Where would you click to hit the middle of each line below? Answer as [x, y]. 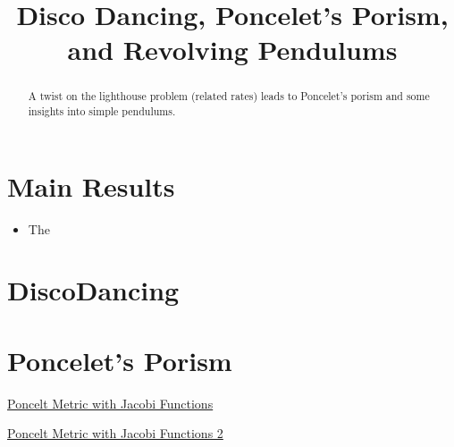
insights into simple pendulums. [102, 111]
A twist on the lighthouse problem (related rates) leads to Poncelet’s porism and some [229, 96]
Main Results [91, 186]
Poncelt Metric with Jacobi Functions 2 [115, 433]
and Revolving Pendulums [232, 50]
